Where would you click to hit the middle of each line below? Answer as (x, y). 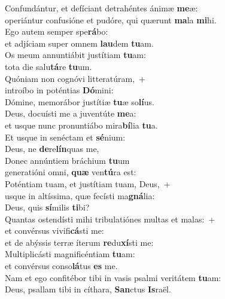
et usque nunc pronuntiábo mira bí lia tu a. (81, 125)
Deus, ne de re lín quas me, (52, 149)
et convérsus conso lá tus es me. (61, 266)
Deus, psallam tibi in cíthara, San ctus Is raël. (88, 289)
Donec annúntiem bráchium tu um (67, 160)
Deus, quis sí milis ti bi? (47, 207)
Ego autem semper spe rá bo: (57, 31)
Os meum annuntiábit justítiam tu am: (75, 55)
